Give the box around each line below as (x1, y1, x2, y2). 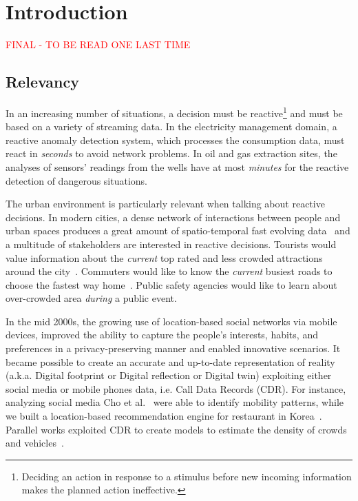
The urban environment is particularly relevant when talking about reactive (6, 196, 325, 211)
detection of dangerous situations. (6, 173, 148, 187)
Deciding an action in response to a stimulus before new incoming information (21, 469, 352, 483)
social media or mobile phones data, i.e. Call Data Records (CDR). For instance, (6, 381, 346, 396)
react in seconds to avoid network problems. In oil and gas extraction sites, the (6, 146, 337, 161)
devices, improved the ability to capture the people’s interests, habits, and (6, 327, 318, 342)
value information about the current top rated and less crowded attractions (6, 250, 323, 265)
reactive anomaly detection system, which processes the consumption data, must (6, 132, 345, 147)
